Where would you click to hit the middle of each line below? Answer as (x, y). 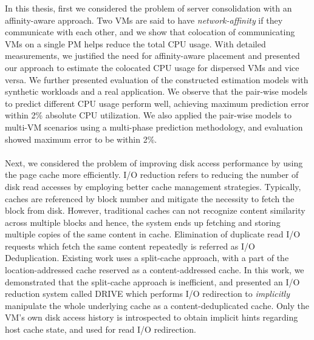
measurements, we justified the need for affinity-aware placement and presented (152, 56)
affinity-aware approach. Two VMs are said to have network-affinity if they (144, 20)
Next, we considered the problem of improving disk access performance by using (154, 162)
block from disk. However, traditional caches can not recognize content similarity (155, 210)
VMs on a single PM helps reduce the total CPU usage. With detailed (135, 43)
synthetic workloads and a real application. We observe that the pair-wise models (156, 91)
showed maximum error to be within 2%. (81, 139)
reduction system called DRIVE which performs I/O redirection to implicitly (148, 294)
